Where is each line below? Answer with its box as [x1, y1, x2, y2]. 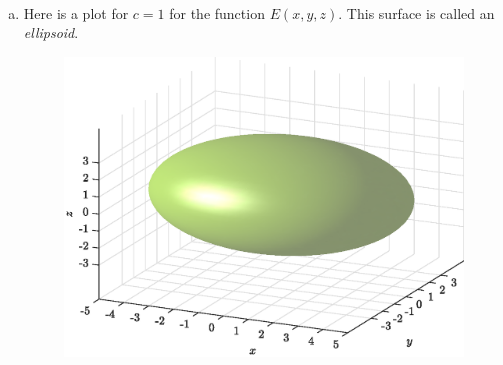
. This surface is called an [338, 2, 495, 23]
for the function [169, 2, 265, 23]
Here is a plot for [23, 2, 129, 23]
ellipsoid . [23, 22, 79, 43]
